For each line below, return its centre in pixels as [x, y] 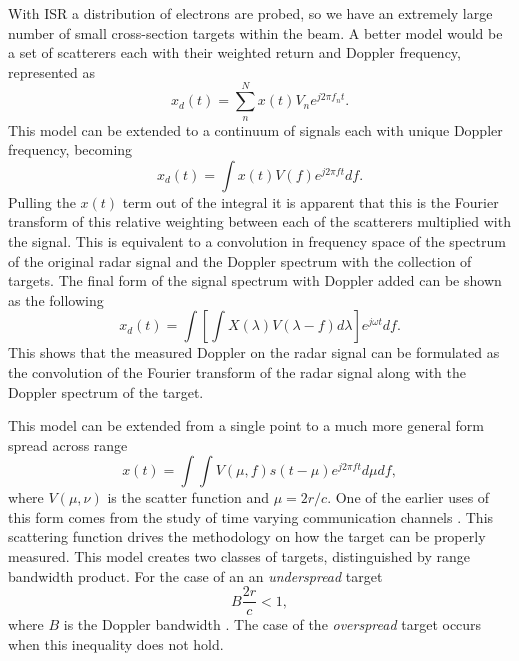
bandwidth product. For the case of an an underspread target [195, 575]
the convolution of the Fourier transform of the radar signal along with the [237, 371]
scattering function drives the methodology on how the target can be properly [247, 536]
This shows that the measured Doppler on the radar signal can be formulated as [254, 352]
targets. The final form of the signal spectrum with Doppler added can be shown [255, 280]
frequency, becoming [70, 149]
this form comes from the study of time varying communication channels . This [251, 516]
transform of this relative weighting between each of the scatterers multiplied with [259, 221]
